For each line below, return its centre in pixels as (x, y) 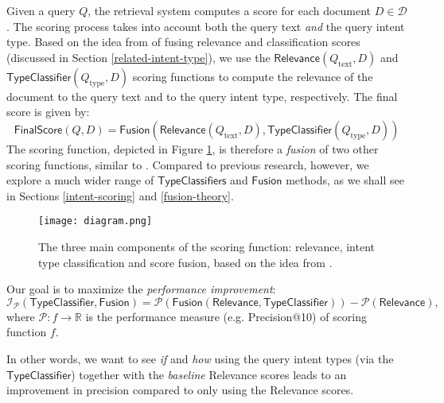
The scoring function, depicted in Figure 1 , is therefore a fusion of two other (193, 148)
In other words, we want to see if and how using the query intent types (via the (200, 358)
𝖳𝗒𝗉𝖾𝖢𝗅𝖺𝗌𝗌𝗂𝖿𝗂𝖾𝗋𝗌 (192, 182)
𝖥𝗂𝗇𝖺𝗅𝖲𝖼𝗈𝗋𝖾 (38, 130)
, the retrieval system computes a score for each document (230, 10)
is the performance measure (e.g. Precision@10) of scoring (226, 316)
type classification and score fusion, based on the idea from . (185, 262)
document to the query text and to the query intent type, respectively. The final (202, 96)
